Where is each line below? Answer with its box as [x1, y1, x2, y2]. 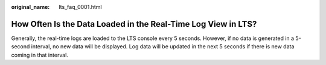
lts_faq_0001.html [59, 4, 102, 10]
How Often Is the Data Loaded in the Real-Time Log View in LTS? [11, 18, 257, 29]
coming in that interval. [11, 51, 69, 58]
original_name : [11, 4, 50, 10]
